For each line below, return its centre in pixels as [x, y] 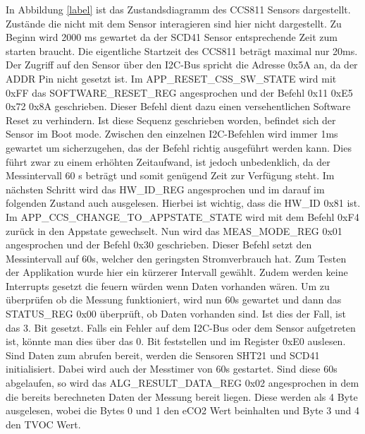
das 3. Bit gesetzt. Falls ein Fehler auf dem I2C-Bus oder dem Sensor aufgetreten [181, 327]
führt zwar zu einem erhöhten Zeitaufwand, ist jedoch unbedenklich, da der [168, 161]
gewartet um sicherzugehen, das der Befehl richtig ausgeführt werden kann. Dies [179, 147]
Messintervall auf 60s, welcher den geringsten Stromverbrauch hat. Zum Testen [176, 258]
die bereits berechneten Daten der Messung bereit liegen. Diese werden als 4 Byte [182, 396]
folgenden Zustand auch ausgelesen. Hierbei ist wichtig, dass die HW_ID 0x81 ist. [183, 203]
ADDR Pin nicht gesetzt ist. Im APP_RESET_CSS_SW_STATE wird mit [171, 78]
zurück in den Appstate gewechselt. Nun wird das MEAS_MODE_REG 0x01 [174, 230]
